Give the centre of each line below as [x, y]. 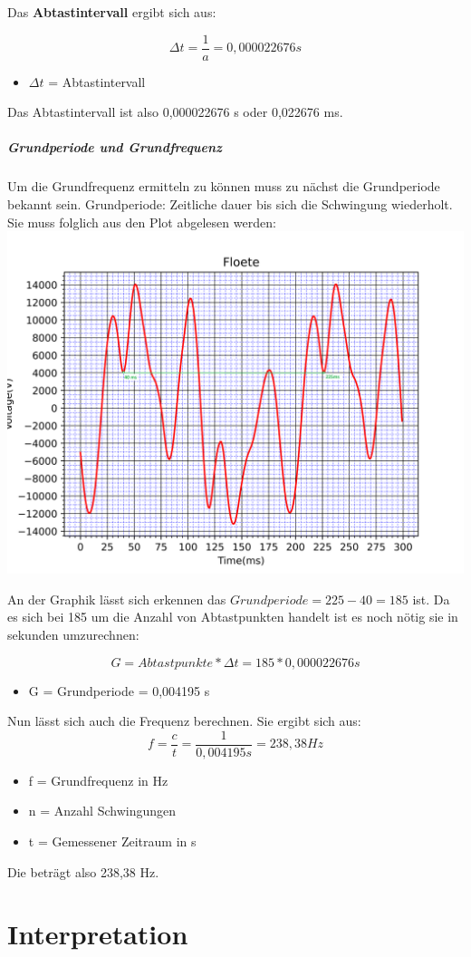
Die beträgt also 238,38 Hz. [83, 871]
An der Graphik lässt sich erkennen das [117, 599]
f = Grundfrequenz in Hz [98, 780]
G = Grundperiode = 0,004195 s [119, 690]
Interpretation [98, 934]
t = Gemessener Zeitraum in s [112, 841]
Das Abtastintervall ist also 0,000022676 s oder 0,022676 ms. [175, 112]
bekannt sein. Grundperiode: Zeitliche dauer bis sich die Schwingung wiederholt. [230, 204]
